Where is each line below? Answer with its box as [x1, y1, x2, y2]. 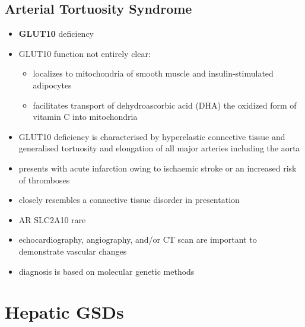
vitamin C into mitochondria [33, 110, 138, 123]
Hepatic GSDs [5, 300, 124, 324]
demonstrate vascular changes [18, 245, 127, 257]
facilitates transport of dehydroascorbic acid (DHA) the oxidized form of [33, 99, 297, 111]
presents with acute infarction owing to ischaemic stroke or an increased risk [18, 161, 297, 174]
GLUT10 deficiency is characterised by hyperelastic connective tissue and [18, 130, 285, 142]
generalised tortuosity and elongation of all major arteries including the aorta [18, 142, 300, 154]
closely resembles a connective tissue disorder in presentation [18, 193, 240, 206]
